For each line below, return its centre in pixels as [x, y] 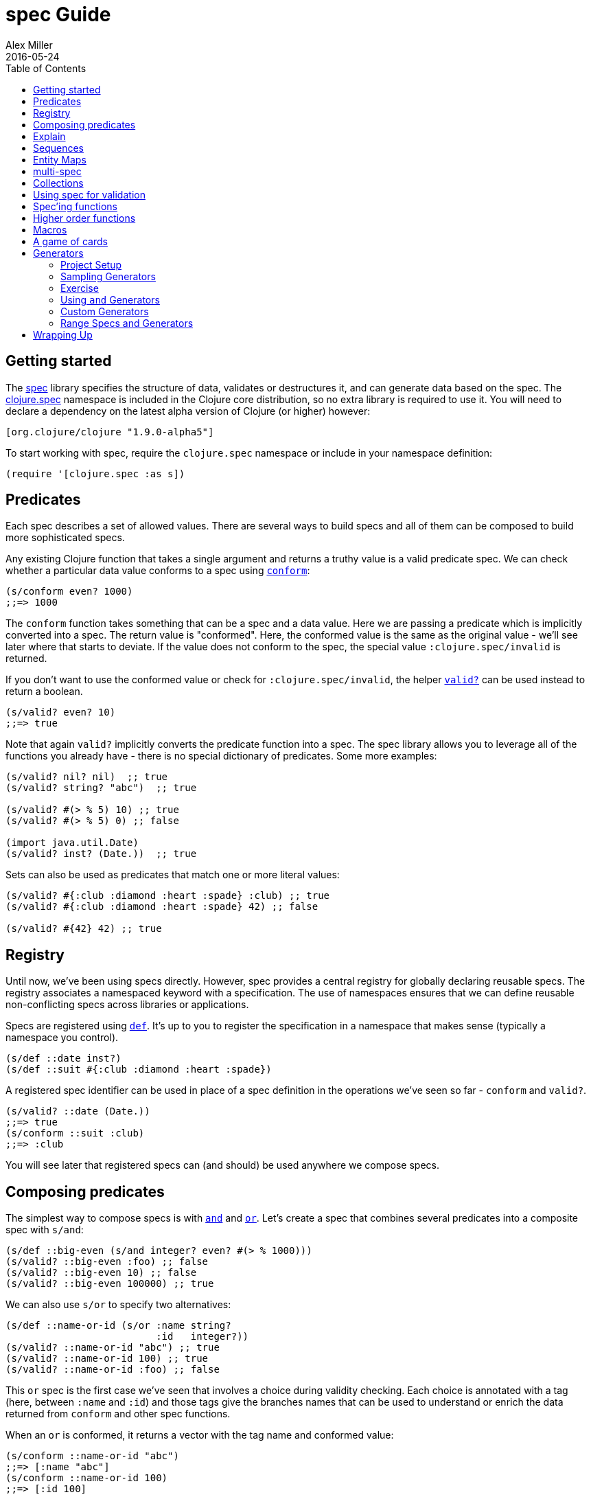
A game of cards [70, 241]
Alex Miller [29, 45]
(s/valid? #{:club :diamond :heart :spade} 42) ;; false [162, 907]
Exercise [80, 288]
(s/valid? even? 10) [61, 712]
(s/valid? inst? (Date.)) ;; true [101, 854]
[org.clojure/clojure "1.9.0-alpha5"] [110, 432]
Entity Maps [60, 159]
